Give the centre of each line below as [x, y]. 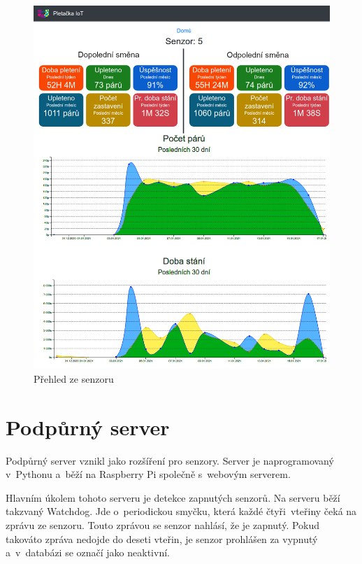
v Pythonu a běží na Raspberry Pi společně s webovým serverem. [148, 474]
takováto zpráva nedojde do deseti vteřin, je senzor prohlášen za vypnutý [162, 538]
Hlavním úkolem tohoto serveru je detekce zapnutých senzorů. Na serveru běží [173, 497]
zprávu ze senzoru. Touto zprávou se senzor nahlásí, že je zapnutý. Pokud [163, 525]
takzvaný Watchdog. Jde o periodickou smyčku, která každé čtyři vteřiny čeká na [181, 511]
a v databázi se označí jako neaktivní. [88, 552]
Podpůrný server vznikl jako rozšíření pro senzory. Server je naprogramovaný [170, 460]
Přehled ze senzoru [74, 378]
